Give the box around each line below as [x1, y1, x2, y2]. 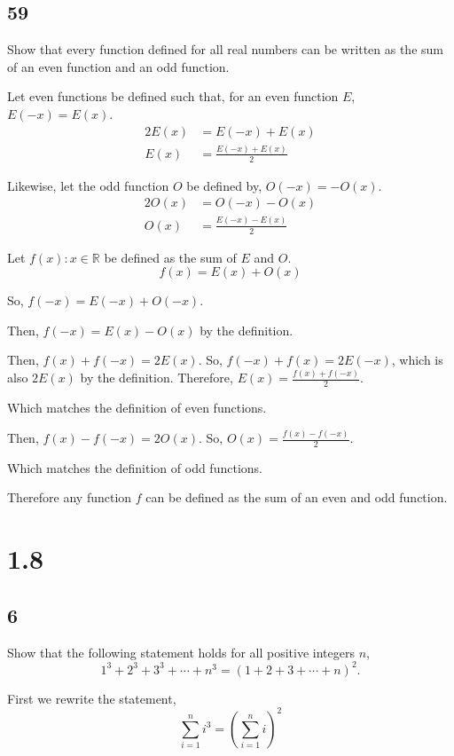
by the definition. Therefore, [80, 368, 233, 387]
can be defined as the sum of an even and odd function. [145, 488, 448, 507]
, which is [391, 350, 443, 369]
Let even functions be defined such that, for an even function [7, 87, 339, 106]
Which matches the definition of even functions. [7, 398, 267, 417]
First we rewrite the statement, [7, 689, 176, 707]
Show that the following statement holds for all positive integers [7, 642, 355, 661]
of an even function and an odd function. [7, 57, 230, 75]
